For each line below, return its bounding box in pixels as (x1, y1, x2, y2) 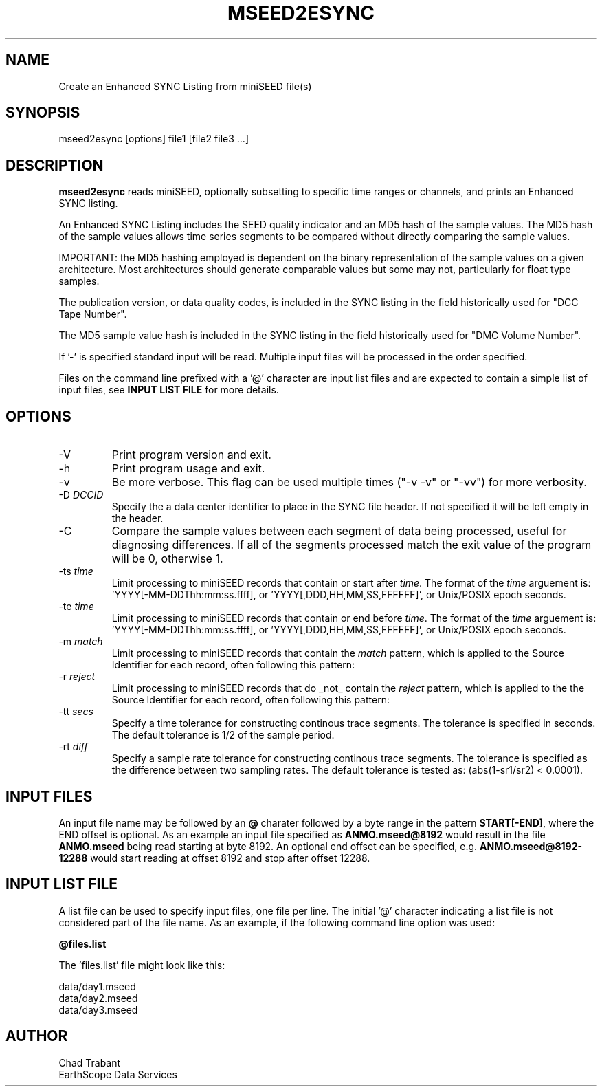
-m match (58, 635, 103, 648)
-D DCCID (58, 489, 104, 501)
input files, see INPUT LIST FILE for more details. (58, 384, 279, 396)
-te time (58, 600, 94, 613)
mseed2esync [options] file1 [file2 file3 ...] (58, 133, 249, 145)
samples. (58, 275, 100, 287)
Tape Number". (58, 308, 127, 320)
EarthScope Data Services (58, 1068, 177, 1080)
